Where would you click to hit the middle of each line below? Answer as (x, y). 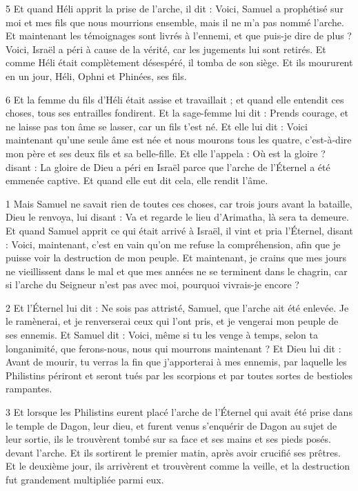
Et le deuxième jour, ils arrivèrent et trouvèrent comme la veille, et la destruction (178, 466)
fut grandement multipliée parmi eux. (85, 479)
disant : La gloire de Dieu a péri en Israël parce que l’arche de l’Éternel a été (168, 167)
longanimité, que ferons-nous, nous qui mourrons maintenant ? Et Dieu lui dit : (173, 348)
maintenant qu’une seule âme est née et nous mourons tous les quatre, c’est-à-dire (179, 140)
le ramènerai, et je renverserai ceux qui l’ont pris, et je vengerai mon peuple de (172, 321)
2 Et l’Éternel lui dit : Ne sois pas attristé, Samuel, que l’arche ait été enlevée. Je (177, 307)
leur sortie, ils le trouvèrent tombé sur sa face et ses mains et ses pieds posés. (168, 439)
